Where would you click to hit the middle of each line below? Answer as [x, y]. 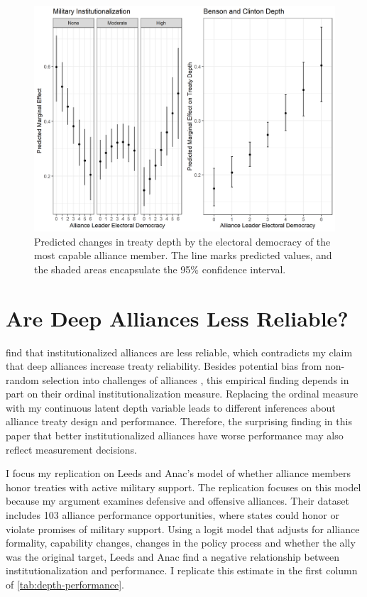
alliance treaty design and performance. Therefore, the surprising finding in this [179, 421]
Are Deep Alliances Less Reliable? [177, 318]
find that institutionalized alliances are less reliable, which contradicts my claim [179, 352]
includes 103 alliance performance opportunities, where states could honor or [172, 515]
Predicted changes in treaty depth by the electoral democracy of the [182, 241]
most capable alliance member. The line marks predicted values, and [183, 255]
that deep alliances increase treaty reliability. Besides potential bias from [164, 366]
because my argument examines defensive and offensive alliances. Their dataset [177, 501]
